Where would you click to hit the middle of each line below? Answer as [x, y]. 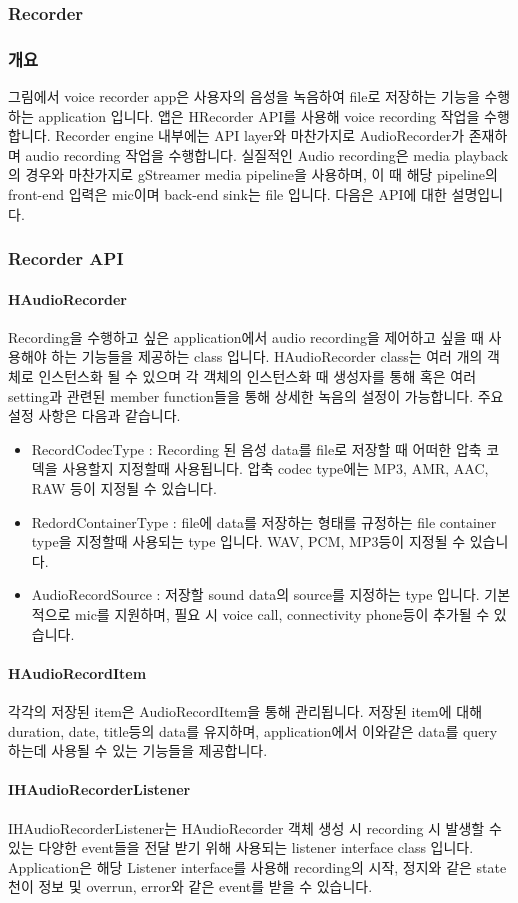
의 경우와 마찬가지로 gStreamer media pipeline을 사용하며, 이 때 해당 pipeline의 [253, 174]
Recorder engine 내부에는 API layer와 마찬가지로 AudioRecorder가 [260, 135]
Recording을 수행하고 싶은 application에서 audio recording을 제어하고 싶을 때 [246, 336]
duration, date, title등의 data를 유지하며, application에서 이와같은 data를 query [253, 730]
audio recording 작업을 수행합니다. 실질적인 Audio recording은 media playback [267, 154]
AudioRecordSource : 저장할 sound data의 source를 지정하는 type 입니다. [255, 594]
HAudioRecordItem [77, 672]
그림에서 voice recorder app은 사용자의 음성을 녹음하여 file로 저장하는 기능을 [244, 96]
